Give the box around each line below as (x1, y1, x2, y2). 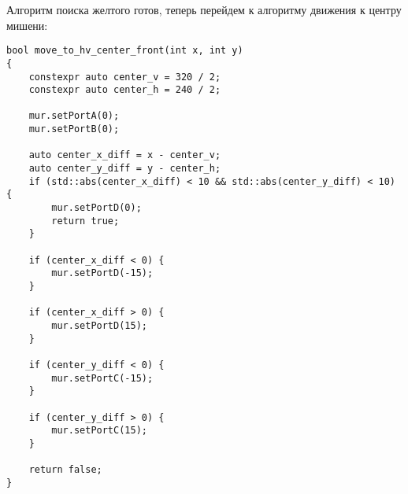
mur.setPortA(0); (28, 110, 120, 122)
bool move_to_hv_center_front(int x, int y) (6, 45, 243, 57)
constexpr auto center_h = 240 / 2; (28, 84, 221, 96)
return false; (28, 464, 102, 476)
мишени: (6, 17, 48, 33)
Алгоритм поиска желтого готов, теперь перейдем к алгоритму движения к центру (6, 2, 402, 17)
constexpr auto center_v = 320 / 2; (28, 71, 221, 83)
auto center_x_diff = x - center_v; (28, 149, 221, 161)
